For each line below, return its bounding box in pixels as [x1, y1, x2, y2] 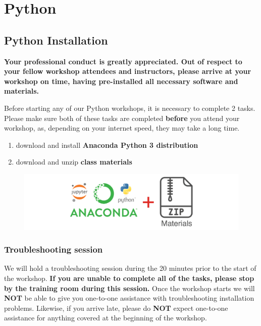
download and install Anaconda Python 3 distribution [16, 139, 198, 150]
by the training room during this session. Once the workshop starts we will [4, 282, 255, 293]
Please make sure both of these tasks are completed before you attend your [4, 112, 240, 123]
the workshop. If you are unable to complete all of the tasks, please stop [4, 273, 254, 283]
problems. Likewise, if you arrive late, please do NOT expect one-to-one [4, 302, 228, 313]
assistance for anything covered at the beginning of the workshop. [4, 312, 207, 323]
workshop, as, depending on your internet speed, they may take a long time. [4, 123, 240, 133]
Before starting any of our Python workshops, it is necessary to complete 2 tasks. [4, 102, 255, 113]
